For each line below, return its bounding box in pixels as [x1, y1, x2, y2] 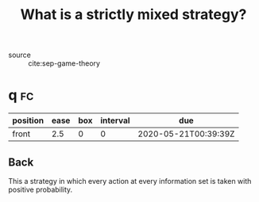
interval [100, 115, 130, 126]
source [8, 50, 32, 60]
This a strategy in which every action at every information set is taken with [8, 176, 252, 185]
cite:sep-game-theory [28, 59, 101, 68]
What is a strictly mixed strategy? [20, 6, 247, 24]
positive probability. [8, 185, 73, 194]
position [12, 115, 44, 126]
